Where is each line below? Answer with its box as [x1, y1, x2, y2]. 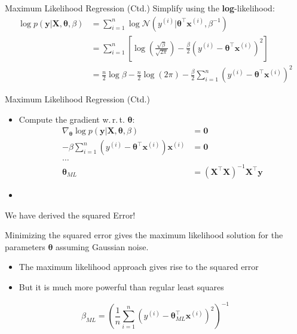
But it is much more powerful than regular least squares [19, 280, 224, 293]
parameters [5, 240, 45, 253]
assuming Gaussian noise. [56, 240, 149, 253]
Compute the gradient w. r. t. [19, 113, 125, 125]
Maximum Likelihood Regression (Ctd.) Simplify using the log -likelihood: [5, 2, 275, 14]
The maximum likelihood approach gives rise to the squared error [19, 260, 259, 273]
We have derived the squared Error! [5, 208, 136, 221]
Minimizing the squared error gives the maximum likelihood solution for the [5, 229, 283, 241]
